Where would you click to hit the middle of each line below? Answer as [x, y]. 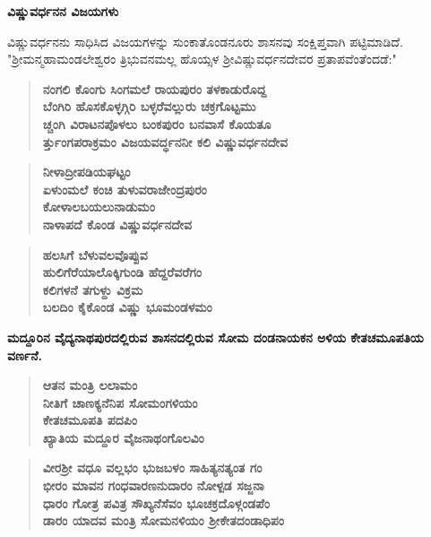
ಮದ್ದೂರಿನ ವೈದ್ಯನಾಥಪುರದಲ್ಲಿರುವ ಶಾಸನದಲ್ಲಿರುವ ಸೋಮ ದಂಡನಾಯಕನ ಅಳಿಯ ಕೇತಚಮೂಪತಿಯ [215, 337]
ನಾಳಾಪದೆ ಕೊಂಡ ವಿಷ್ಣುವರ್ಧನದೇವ [117, 224]
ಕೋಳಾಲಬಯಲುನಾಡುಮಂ [99, 207]
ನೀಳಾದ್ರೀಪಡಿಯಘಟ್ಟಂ [86, 172]
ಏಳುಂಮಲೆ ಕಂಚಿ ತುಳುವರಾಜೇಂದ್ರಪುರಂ [125, 189]
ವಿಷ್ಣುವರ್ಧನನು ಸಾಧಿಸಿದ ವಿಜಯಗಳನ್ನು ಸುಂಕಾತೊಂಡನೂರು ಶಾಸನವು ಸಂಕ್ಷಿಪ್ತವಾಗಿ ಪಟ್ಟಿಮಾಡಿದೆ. [205, 41]
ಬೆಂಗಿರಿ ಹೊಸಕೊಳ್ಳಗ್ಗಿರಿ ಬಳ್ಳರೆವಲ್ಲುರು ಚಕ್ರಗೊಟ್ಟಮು [149, 106]
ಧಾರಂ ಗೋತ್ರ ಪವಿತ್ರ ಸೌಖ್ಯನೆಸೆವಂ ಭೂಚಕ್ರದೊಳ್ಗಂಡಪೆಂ [156, 502]
